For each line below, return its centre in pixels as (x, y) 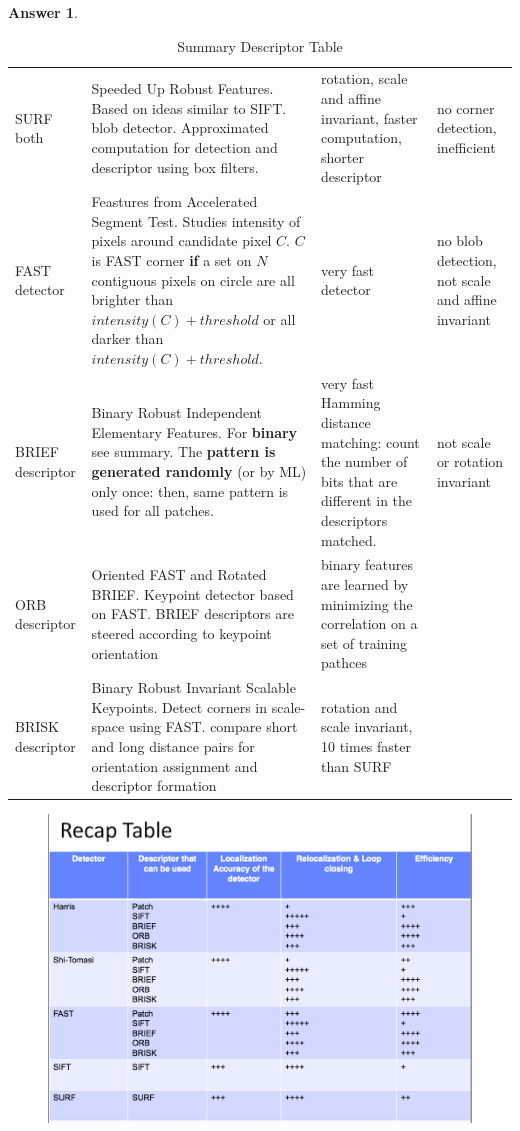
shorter (342, 156)
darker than (127, 338)
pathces (343, 662)
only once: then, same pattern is (190, 490)
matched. (348, 539)
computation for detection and (184, 147)
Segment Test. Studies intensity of (196, 220)
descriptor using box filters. (175, 166)
